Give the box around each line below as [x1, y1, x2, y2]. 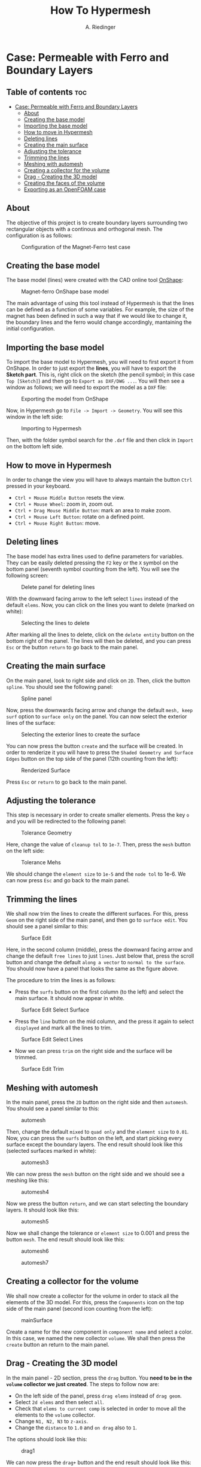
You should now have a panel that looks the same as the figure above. [6, 965, 179, 973]
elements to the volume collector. [14, 1411, 96, 1419]
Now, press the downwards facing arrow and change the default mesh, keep [6, 706, 193, 713]
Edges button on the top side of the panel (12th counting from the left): [6, 755, 178, 762]
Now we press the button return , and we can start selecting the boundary [6, 1200, 188, 1207]
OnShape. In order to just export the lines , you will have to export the [6, 365, 176, 372]
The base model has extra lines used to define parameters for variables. [6, 552, 184, 560]
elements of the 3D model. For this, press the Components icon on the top [6, 1298, 184, 1305]
